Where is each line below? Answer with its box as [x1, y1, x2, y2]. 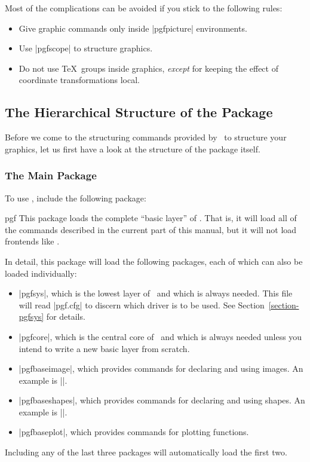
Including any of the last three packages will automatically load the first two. [5, 446, 287, 458]
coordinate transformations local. [19, 74, 140, 86]
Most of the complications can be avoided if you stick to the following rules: [5, 2, 283, 14]
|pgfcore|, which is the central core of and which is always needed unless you [19, 330, 302, 342]
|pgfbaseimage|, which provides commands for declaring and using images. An [19, 362, 303, 375]
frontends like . [5, 235, 60, 247]
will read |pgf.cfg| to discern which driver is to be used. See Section [19, 298, 265, 311]
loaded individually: [5, 267, 77, 279]
